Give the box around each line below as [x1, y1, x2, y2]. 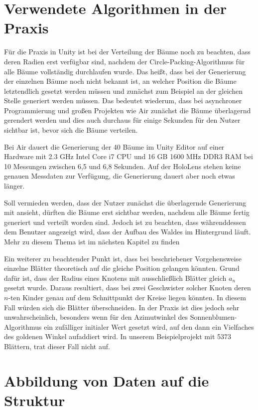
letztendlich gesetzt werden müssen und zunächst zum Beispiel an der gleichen [4, 85, 243, 96]
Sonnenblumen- [190, 312, 237, 322]
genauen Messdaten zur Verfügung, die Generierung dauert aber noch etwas [4, 171, 235, 181]
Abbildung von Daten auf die [4, 370, 209, 391]
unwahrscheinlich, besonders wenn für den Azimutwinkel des [4, 312, 188, 322]
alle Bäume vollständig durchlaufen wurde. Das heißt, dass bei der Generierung [4, 66, 246, 76]
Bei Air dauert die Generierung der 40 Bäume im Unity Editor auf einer [4, 141, 225, 152]
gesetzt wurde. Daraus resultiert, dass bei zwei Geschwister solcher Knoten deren [4, 282, 251, 293]
